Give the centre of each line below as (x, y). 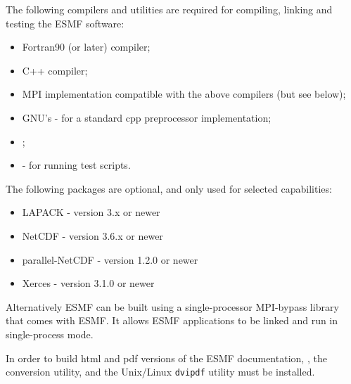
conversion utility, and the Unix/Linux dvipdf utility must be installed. (160, 372)
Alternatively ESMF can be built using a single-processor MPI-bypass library (172, 306)
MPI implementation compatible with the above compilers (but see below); (184, 94)
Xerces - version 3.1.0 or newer (88, 283)
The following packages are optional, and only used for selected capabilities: (169, 188)
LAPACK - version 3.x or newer (91, 212)
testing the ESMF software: (65, 23)
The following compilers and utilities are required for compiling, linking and (169, 9)
